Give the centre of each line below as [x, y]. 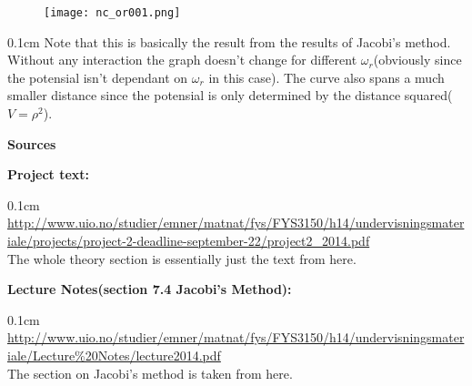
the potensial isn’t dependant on [98, 77]
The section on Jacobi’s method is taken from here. [150, 373]
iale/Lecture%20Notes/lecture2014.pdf [114, 355]
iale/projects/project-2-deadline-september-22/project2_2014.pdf [189, 240]
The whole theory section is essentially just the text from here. [182, 258]
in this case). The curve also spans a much [326, 77]
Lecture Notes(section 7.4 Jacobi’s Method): [150, 289]
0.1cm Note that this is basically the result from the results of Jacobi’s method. [229, 41]
